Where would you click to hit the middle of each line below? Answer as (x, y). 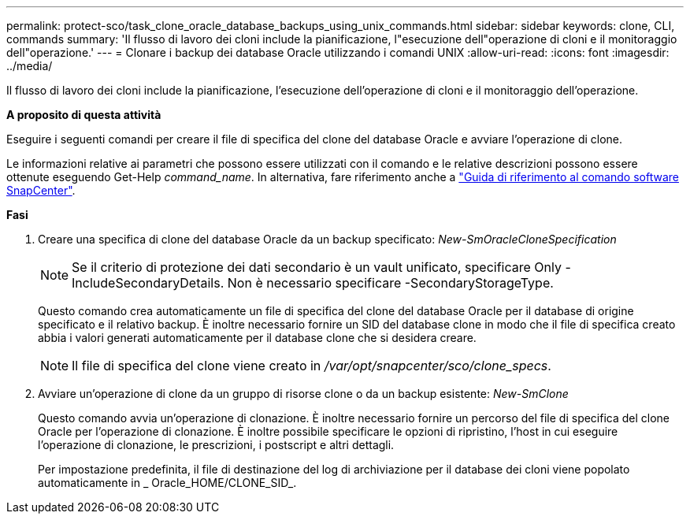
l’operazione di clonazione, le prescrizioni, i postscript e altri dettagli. (216, 445)
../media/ (30, 66)
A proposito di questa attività (84, 115)
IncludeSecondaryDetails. (148, 283)
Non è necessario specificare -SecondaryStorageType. (390, 283)
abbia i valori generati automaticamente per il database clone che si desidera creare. (257, 338)
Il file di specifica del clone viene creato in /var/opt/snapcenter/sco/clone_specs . (312, 366)
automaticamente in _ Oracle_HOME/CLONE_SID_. (167, 483)
